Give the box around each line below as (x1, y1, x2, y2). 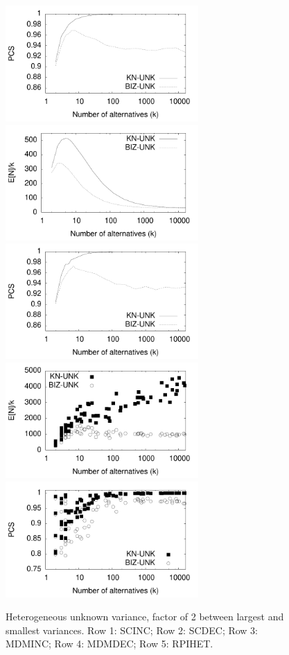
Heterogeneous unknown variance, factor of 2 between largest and (6, 609, 284, 624)
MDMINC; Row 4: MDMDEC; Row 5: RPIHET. (6, 636, 213, 651)
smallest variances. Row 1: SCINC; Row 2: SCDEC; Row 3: (6, 622, 259, 637)
